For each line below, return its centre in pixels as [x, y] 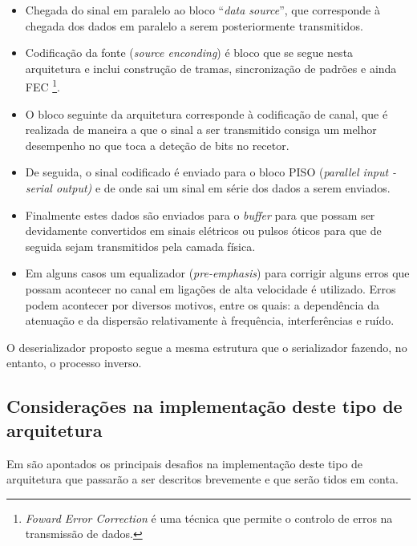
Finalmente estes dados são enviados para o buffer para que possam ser [200, 214]
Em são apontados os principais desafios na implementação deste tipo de [185, 463]
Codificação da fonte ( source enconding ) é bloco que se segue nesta [189, 53]
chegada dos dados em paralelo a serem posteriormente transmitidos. [194, 25]
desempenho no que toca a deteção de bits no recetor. [157, 145]
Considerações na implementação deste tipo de [204, 406]
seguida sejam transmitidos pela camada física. [140, 246]
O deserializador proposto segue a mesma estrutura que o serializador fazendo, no [207, 347]
